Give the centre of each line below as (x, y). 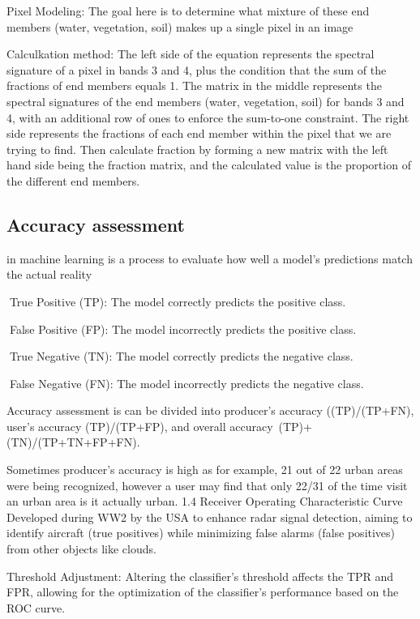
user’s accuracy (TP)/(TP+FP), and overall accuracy (140, 426)
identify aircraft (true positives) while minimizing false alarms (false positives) (201, 533)
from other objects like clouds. (81, 549)
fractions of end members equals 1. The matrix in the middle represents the (194, 85)
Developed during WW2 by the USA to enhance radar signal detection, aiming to (210, 517)
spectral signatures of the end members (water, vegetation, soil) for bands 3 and (206, 101)
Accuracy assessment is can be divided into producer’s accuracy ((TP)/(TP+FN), (210, 410)
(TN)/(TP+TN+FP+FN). (73, 442)
